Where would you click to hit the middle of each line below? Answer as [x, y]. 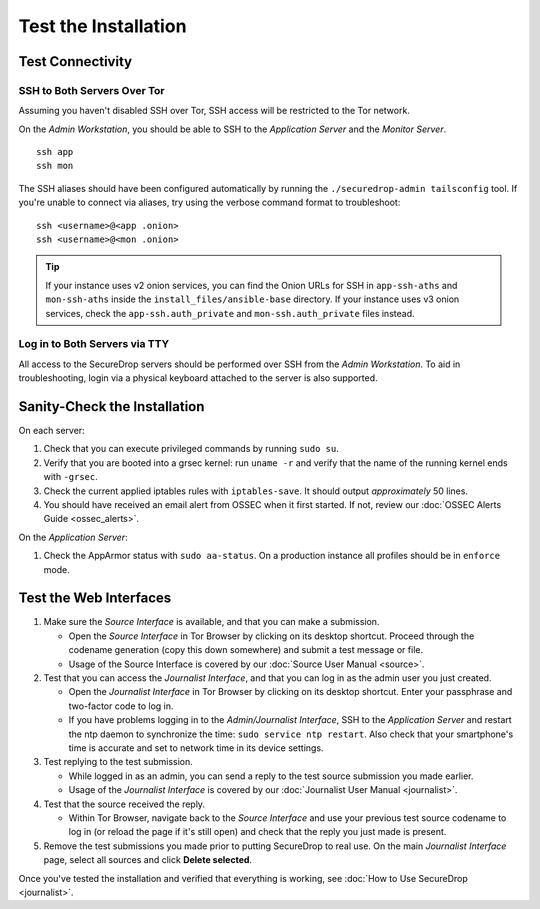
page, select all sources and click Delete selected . [148, 860]
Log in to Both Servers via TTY [94, 344]
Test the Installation [102, 26]
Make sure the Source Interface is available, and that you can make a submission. [211, 622]
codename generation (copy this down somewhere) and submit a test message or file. [246, 650]
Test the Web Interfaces [95, 598]
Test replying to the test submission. [118, 762]
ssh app [55, 152]
